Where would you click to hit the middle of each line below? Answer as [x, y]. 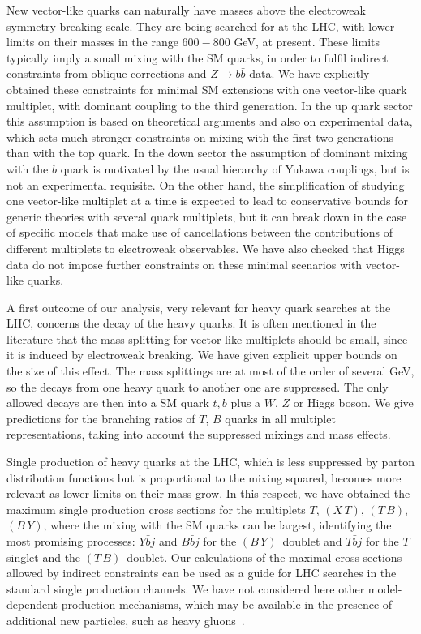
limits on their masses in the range [92, 42]
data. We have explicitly [309, 73]
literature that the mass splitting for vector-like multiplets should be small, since [207, 338]
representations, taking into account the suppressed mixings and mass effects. [199, 434]
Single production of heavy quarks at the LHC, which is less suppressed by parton [210, 462]
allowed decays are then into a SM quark [108, 403]
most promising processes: [71, 541]
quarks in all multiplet [280, 418]
